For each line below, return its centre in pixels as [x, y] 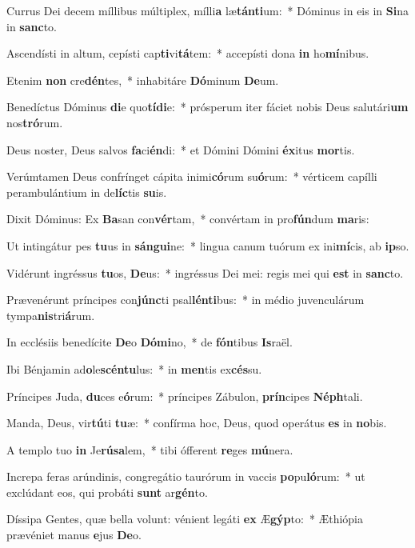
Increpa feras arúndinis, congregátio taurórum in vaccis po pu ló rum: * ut [186, 476]
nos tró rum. [35, 122]
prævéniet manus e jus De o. [74, 535]
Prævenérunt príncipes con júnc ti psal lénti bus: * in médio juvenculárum [186, 300]
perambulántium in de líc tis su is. [87, 192]
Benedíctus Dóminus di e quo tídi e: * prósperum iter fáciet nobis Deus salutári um [207, 107]
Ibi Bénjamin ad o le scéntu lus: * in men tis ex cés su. [134, 368]
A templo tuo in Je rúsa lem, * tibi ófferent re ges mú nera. [150, 449]
